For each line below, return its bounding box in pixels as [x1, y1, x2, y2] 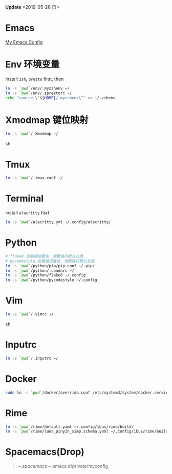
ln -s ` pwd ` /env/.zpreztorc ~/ [5, 91, 72, 96]
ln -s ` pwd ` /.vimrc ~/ [5, 312, 54, 317]
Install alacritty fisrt [5, 210, 50, 216]
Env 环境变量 [5, 59, 60, 70]
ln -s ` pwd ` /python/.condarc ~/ [5, 268, 74, 273]
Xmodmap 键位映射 [5, 114, 89, 126]
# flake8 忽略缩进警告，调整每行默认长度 [5, 253, 83, 259]
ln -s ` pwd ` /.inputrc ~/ [5, 356, 58, 361]
